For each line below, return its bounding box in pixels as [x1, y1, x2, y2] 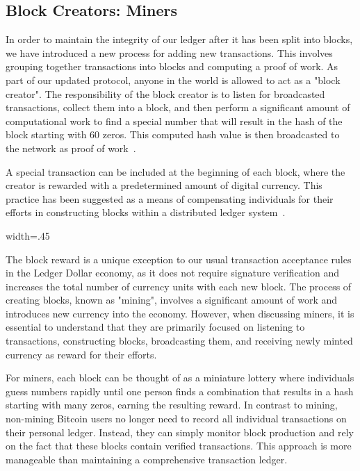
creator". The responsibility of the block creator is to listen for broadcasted [6, 86, 325, 101]
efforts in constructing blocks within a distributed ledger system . [6, 205, 286, 220]
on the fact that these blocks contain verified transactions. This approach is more [6, 438, 352, 453]
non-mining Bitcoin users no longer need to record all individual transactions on [6, 411, 347, 426]
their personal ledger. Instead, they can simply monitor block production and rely [6, 424, 354, 439]
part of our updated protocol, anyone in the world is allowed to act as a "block [6, 72, 341, 87]
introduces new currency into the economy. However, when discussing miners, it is [6, 306, 354, 320]
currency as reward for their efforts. [6, 347, 157, 361]
